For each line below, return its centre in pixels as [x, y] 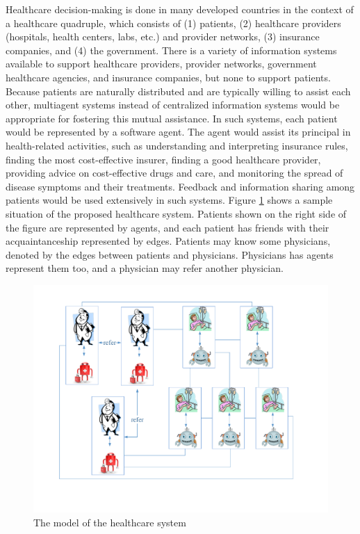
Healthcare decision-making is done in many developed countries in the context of [180, 9]
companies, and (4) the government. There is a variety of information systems [171, 50]
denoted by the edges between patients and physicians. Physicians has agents [170, 254]
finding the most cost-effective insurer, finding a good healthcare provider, [163, 159]
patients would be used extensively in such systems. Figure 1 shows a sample [169, 200]
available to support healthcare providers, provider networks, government [161, 64]
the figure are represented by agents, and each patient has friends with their [167, 227]
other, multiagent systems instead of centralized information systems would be [173, 105]
